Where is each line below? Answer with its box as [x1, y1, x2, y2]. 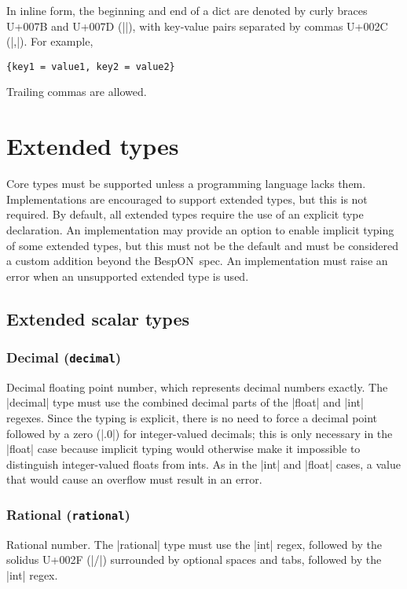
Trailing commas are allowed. [6, 83, 147, 100]
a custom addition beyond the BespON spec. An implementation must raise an [6, 252, 388, 269]
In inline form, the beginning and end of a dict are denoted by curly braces [6, 2, 368, 18]
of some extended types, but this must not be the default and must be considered [6, 237, 399, 253]
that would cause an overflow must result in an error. [6, 471, 262, 488]
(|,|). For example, [6, 33, 93, 50]
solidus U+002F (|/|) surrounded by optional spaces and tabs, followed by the [6, 551, 382, 568]
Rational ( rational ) [6, 504, 130, 524]
